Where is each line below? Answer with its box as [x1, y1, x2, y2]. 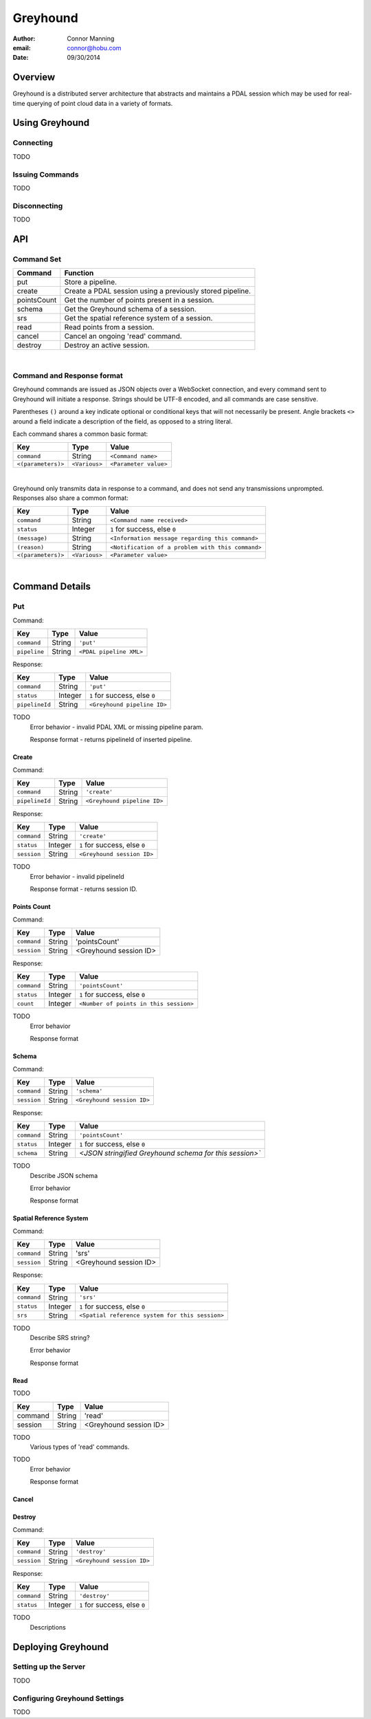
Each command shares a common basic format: [12, 430, 148, 438]
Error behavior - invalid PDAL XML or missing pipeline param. [30, 723, 204, 731]
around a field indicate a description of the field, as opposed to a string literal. [12, 417, 233, 426]
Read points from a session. [64, 322, 155, 332]
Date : [12, 54, 29, 62]
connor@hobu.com [67, 43, 122, 52]
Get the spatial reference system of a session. [64, 314, 213, 323]
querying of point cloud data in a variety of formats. [26, 99, 173, 107]
